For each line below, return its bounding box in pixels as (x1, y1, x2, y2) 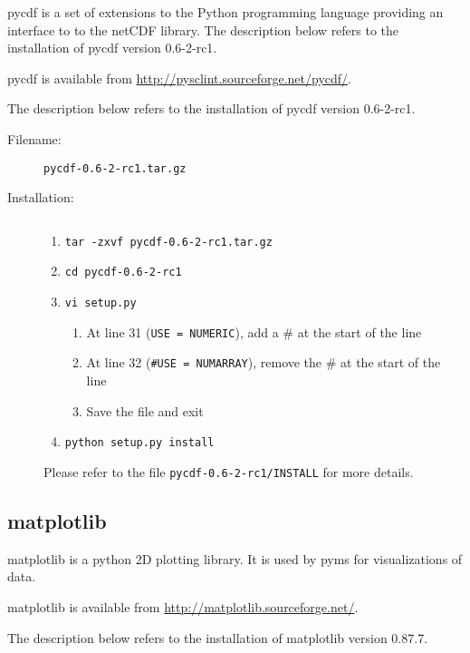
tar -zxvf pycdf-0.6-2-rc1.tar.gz (64, 235, 273, 249)
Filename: (7, 129, 62, 148)
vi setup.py (64, 297, 137, 310)
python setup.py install (64, 436, 215, 450)
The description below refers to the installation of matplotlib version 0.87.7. (7, 628, 428, 647)
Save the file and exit (86, 401, 204, 420)
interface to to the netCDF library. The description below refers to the (7, 20, 399, 39)
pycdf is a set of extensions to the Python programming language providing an (7, 3, 444, 21)
